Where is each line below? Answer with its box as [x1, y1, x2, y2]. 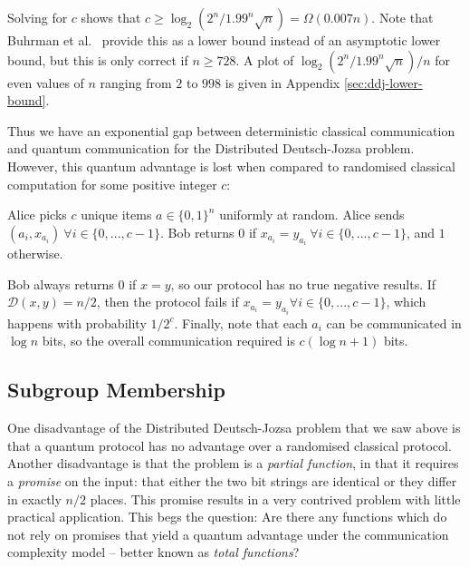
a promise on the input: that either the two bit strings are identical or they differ [7, 471, 457, 490]
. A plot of [235, 50, 294, 69]
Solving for [7, 8, 68, 26]
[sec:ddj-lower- [343, 73, 423, 92]
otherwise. [7, 244, 63, 263]
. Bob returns [159, 222, 234, 241]
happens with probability [7, 313, 147, 332]
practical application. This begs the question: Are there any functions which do [7, 507, 447, 526]
